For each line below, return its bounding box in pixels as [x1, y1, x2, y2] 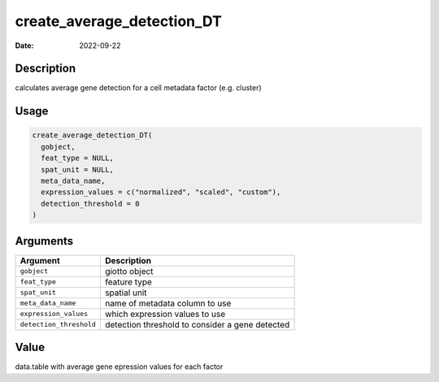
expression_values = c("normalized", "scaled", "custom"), [41, 188, 281, 197]
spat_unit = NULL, [41, 165, 114, 174]
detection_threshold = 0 [41, 199, 140, 208]
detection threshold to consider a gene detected [104, 319, 290, 330]
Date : [15, 41, 34, 50]
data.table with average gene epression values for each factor [15, 362, 224, 371]
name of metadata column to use [104, 297, 232, 309]
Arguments [15, 234, 74, 248]
